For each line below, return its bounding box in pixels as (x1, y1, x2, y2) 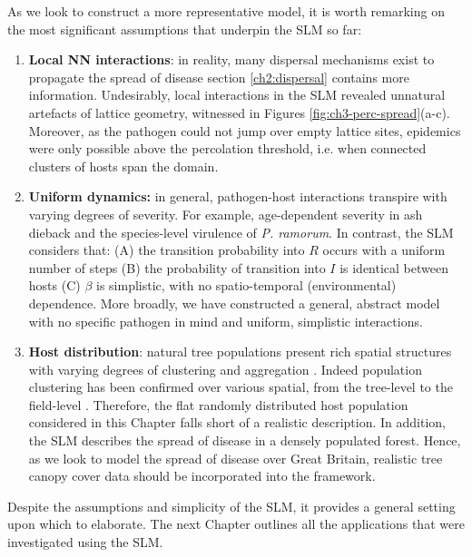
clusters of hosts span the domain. (28, 156, 219, 175)
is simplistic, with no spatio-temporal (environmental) (95, 276, 397, 295)
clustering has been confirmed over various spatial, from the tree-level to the (28, 377, 453, 396)
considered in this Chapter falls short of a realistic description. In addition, (28, 413, 446, 432)
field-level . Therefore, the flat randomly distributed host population (28, 395, 408, 414)
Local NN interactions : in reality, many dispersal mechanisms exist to (28, 50, 435, 69)
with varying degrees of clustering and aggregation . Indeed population (28, 359, 422, 378)
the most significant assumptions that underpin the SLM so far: (7, 19, 362, 38)
